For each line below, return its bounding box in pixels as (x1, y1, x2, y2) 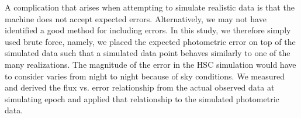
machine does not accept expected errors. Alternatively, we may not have (5, 12, 267, 25)
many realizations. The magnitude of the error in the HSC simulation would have (5, 58, 296, 70)
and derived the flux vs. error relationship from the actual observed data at (5, 81, 275, 93)
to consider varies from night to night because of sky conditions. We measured (5, 70, 285, 82)
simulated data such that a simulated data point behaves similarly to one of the (5, 47, 290, 59)
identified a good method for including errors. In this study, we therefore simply (5, 24, 291, 36)
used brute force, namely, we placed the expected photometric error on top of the (5, 35, 296, 47)
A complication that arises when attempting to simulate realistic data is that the (5, 1, 295, 13)
